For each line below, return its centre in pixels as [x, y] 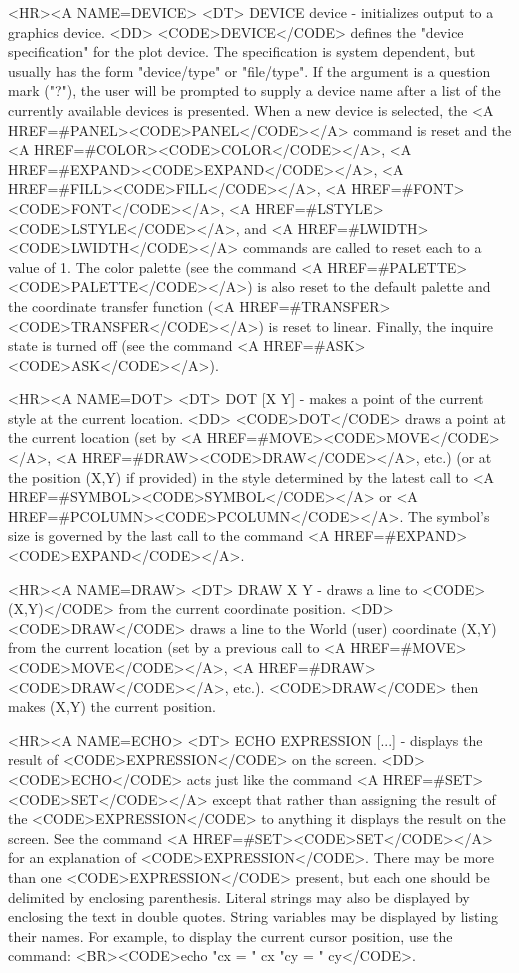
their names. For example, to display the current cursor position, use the [230, 935]
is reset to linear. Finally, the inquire [381, 325]
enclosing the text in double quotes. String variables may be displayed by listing [253, 916]
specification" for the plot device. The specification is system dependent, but [242, 51]
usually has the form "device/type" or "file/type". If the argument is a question [249, 70]
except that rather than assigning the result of [354, 798]
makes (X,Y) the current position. [112, 706]
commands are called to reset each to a [362, 247]
